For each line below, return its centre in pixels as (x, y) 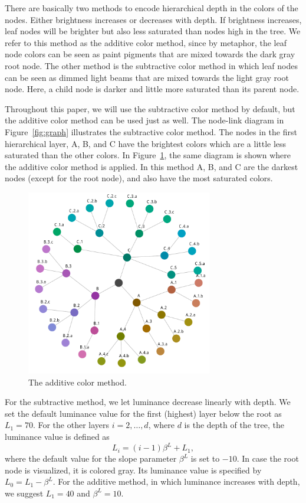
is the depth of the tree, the (234, 425)
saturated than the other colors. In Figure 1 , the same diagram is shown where (148, 155)
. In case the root (268, 458)
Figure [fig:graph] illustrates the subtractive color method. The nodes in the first (151, 131)
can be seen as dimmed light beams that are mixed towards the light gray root (147, 77)
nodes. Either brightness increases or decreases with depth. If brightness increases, (153, 19)
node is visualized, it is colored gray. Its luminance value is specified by (133, 470)
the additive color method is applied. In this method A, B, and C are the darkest (152, 166)
